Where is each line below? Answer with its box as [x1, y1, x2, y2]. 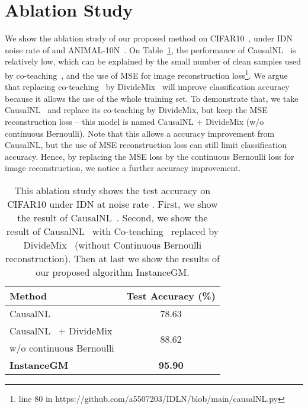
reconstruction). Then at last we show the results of [5, 251, 220, 265]
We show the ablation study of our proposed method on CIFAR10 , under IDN [5, 32, 293, 44]
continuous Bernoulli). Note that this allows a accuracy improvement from [5, 127, 275, 139]
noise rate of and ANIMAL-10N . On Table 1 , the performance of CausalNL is [5, 43, 296, 56]
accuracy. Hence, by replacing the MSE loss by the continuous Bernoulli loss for [5, 150, 294, 162]
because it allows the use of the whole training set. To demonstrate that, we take [5, 92, 299, 104]
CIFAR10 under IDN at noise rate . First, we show [7, 197, 218, 211]
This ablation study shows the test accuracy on [14, 183, 211, 197]
